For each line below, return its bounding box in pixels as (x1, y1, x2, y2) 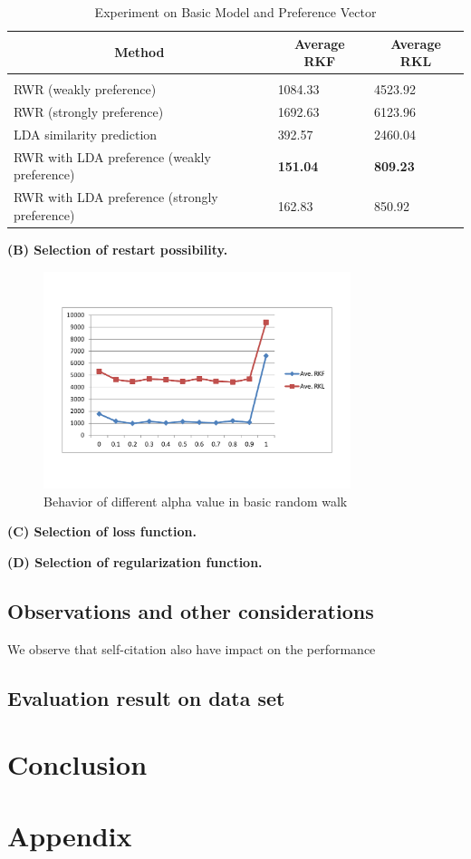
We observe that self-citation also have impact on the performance (7, 639, 376, 658)
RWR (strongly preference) (14, 102, 164, 121)
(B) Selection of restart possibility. (7, 239, 228, 258)
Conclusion (7, 746, 148, 783)
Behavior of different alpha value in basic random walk (43, 491, 348, 510)
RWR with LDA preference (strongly (14, 188, 218, 207)
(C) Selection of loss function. (7, 522, 197, 541)
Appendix (7, 816, 132, 854)
